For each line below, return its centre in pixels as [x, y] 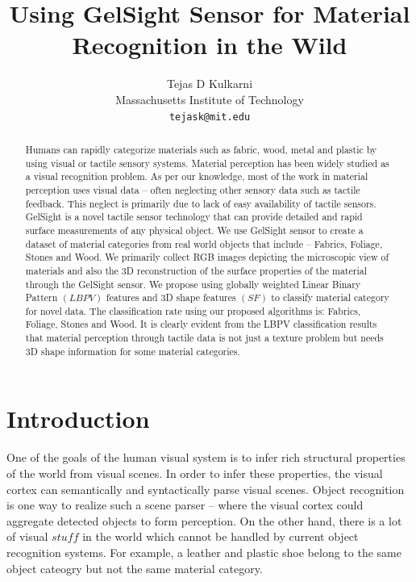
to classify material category [330, 297]
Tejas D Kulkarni [210, 84]
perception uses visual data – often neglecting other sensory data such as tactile [193, 189]
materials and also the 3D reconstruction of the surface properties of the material [196, 270]
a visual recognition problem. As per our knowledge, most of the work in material [197, 176]
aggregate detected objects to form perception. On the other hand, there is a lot [204, 520]
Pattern [42, 297]
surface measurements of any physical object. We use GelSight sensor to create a [194, 230]
